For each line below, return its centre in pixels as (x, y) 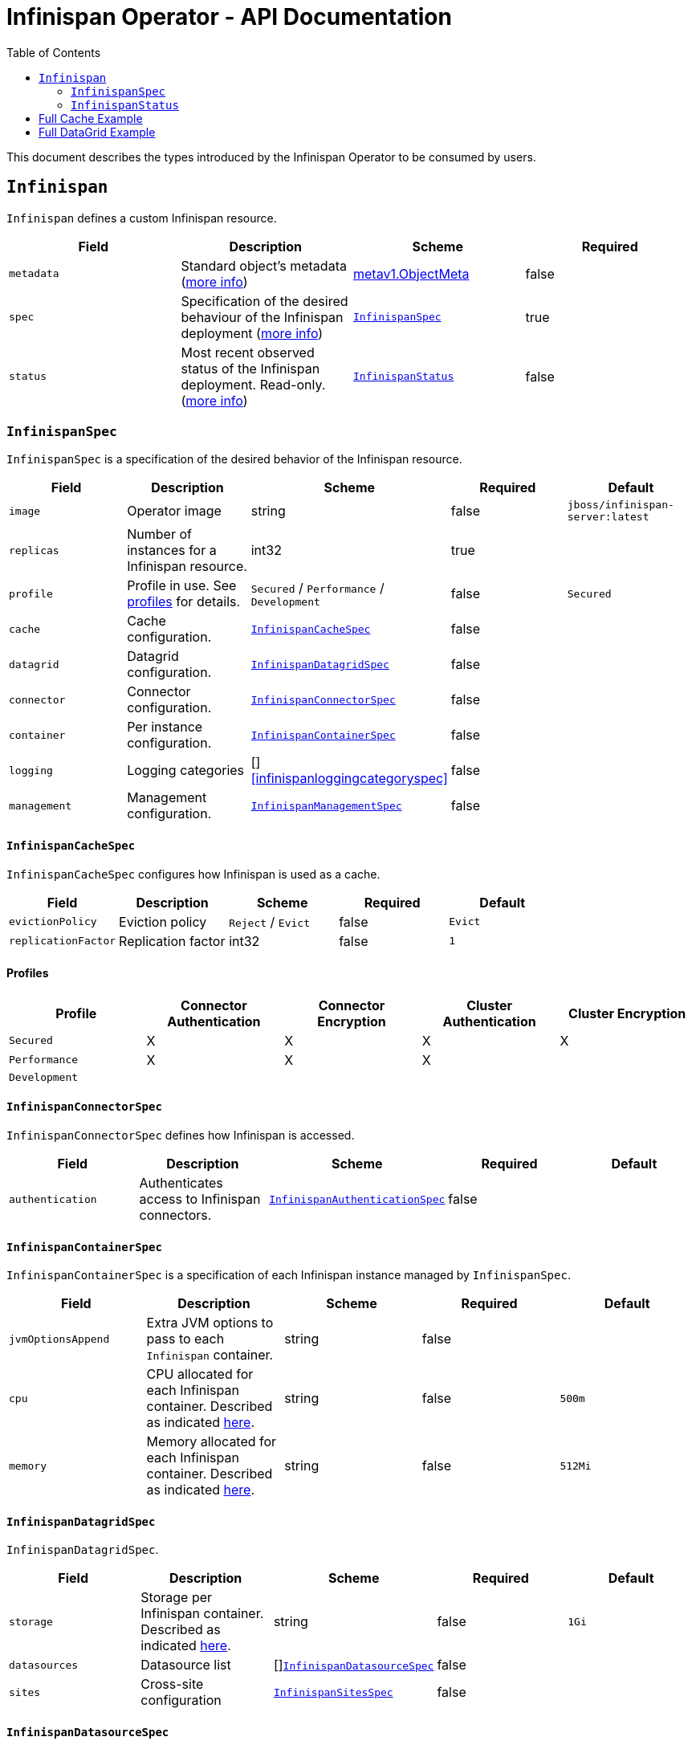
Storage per (177, 1598)
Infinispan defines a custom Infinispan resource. (142, 218)
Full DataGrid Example (97, 132)
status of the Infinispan (250, 368)
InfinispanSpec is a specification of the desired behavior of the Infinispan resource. (234, 459)
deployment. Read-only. (253, 384)
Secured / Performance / (318, 587)
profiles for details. (184, 602)
